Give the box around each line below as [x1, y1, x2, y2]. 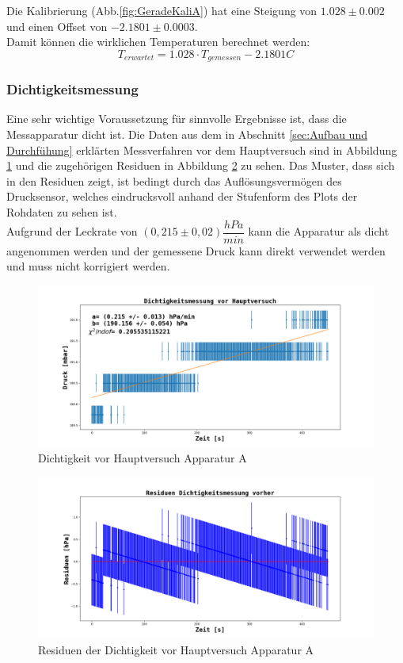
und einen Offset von [6, 17, 108, 34]
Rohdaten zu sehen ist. [6, 204, 117, 220]
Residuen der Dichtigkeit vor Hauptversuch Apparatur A [38, 642, 314, 658]
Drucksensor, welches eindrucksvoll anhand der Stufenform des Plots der [6, 188, 358, 205]
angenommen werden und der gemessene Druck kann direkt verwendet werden [6, 242, 386, 259]
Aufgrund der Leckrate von [6, 223, 138, 240]
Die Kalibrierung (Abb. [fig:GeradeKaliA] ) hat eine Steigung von [6, 2, 317, 18]
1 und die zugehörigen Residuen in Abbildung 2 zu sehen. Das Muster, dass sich [6, 157, 395, 174]
